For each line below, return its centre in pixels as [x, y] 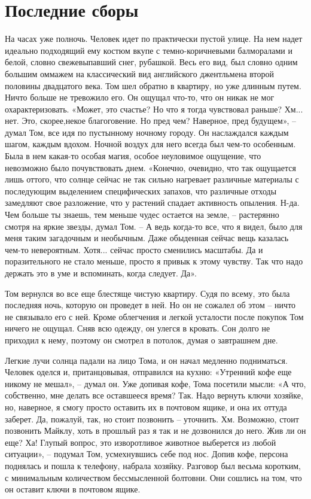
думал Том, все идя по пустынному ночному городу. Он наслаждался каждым [147, 132]
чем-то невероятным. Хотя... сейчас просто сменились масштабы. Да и [134, 249]
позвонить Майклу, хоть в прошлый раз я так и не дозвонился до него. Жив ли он [155, 430]
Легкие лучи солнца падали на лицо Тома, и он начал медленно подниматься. [146, 360]
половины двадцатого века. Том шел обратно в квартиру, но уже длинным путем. [153, 85]
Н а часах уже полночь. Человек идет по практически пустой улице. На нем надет [154, 39]
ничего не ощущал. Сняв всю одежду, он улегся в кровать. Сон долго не [138, 328]
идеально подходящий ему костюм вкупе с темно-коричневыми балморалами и [149, 50]
